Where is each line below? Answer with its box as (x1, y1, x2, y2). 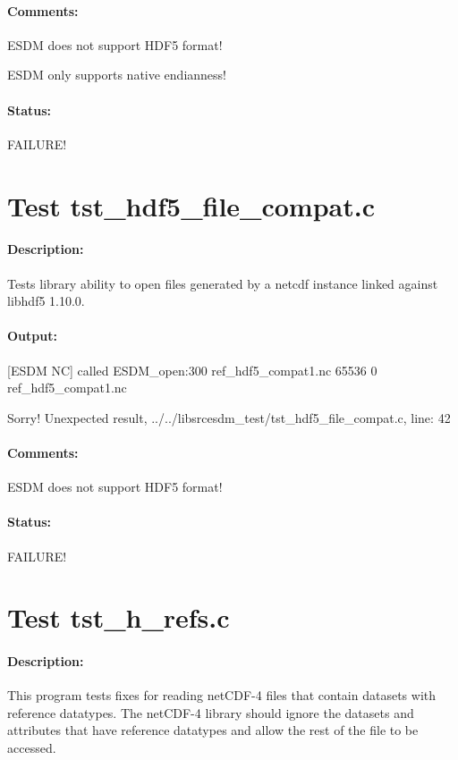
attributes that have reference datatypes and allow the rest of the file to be (7, 721, 419, 739)
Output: (7, 326, 57, 345)
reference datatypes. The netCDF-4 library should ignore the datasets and (7, 703, 414, 722)
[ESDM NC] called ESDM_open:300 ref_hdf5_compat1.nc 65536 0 (7, 360, 377, 379)
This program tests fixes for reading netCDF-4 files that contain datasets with (7, 686, 437, 705)
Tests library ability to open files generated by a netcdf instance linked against (7, 274, 438, 292)
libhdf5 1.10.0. (7, 291, 85, 310)
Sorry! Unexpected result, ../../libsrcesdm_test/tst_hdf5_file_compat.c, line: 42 (7, 408, 451, 426)
